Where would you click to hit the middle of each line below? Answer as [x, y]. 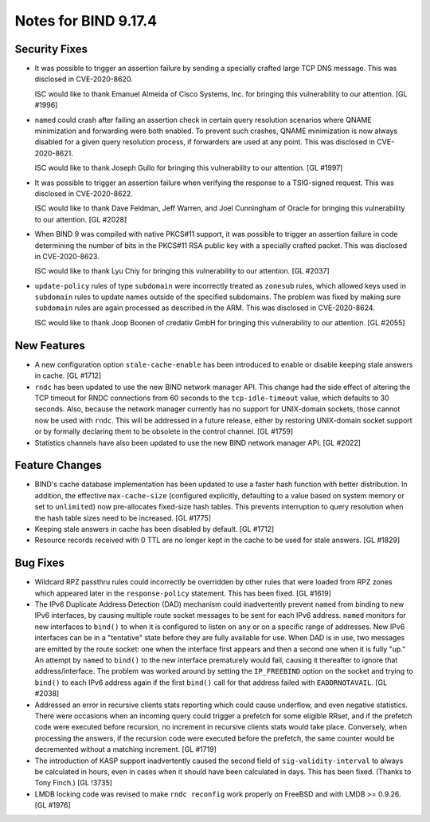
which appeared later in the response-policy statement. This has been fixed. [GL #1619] [183, 593]
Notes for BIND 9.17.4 [86, 21]
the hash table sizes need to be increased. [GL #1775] [123, 517]
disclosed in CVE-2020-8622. [84, 193]
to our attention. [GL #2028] [81, 219]
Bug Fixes [40, 563]
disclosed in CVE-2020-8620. [84, 79]
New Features [50, 346]
